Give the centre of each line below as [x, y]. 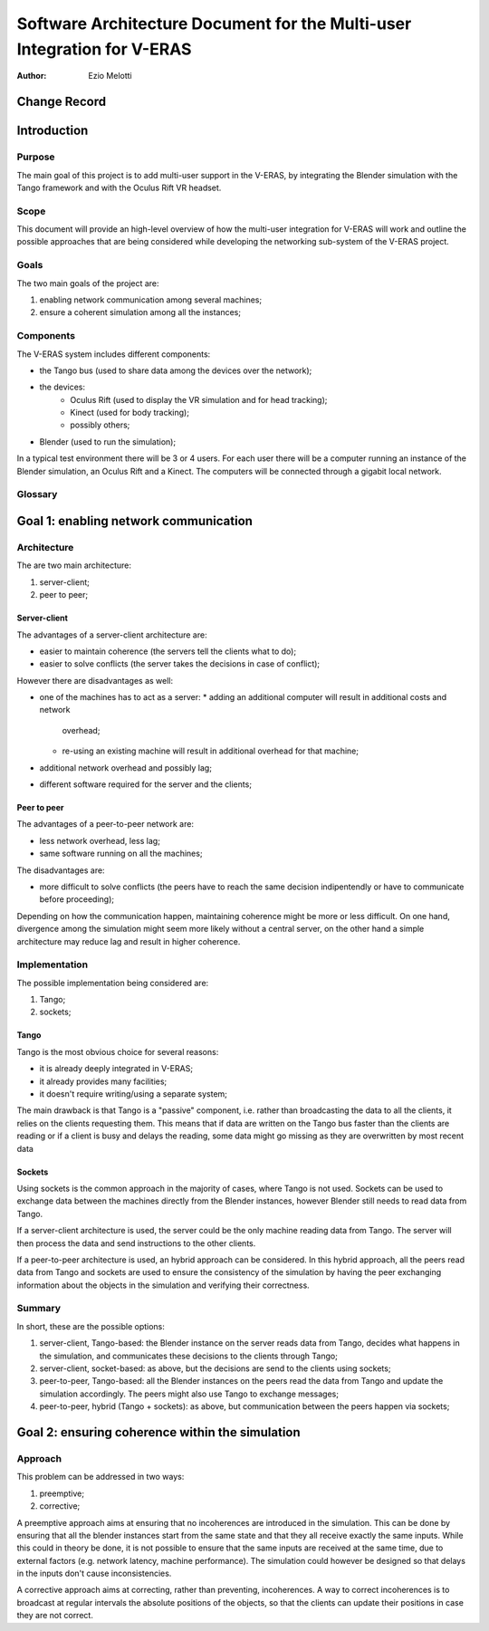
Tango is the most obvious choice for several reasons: [118, 1051]
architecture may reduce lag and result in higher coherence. [129, 941]
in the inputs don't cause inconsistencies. [94, 1573]
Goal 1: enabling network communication [135, 521]
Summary [39, 1309]
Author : [32, 76]
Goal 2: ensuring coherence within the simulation [158, 1432]
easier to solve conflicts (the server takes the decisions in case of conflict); [180, 664]
